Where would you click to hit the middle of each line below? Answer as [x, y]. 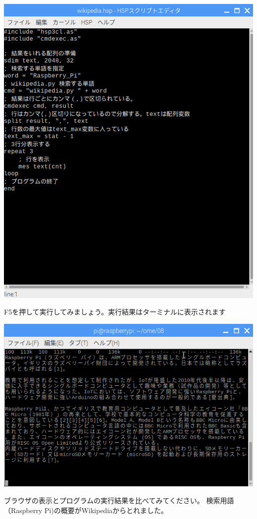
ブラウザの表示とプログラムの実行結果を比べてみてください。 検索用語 [119, 500]
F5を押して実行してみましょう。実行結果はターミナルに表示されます [115, 312]
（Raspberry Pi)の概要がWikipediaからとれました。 [86, 510]
